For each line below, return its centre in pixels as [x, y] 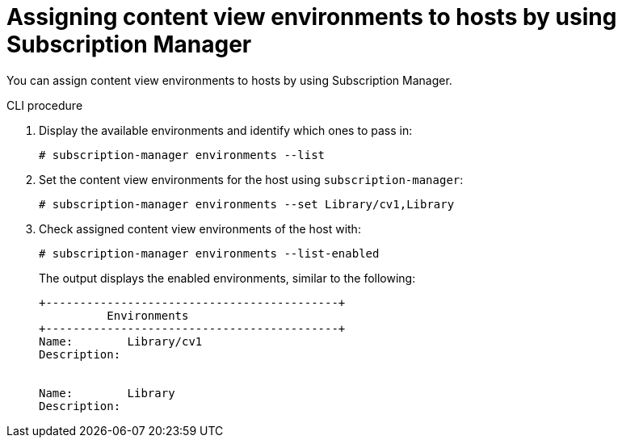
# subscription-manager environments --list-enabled [209, 253]
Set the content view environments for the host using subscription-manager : [251, 179]
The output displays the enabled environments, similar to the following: [227, 278]
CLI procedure [45, 105]
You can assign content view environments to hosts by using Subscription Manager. [229, 80]
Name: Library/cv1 [121, 341]
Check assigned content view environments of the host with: [200, 228]
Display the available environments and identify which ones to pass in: [226, 130]
